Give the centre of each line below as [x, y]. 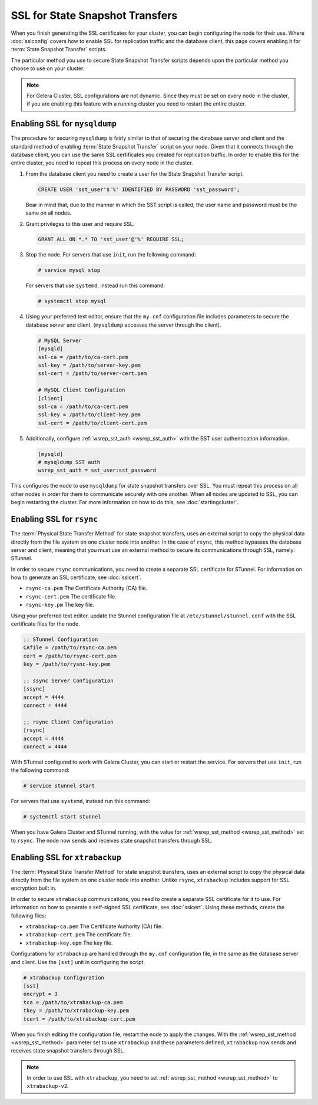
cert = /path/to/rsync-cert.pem [70, 656]
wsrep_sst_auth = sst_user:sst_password [97, 471]
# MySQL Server [60, 340]
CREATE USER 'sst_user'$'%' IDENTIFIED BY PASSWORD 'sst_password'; [139, 189]
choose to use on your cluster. [48, 68]
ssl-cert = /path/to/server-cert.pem [92, 374]
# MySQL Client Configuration [82, 390]
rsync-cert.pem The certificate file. [71, 596]
